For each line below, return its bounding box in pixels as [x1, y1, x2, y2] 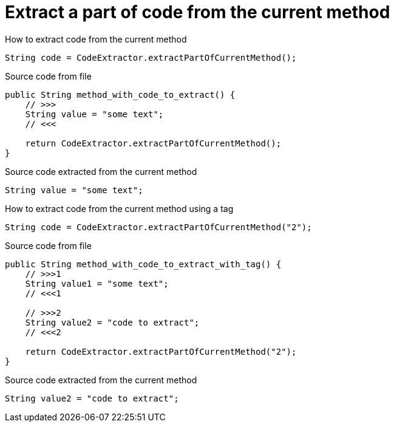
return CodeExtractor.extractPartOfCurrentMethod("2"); [25, 346, 297, 357]
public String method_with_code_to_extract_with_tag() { [5, 259, 282, 269]
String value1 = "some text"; [25, 278, 169, 289]
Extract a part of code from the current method [5, 2, 390, 22]
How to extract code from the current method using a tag [5, 203, 234, 214]
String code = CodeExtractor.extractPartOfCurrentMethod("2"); [5, 222, 312, 232]
